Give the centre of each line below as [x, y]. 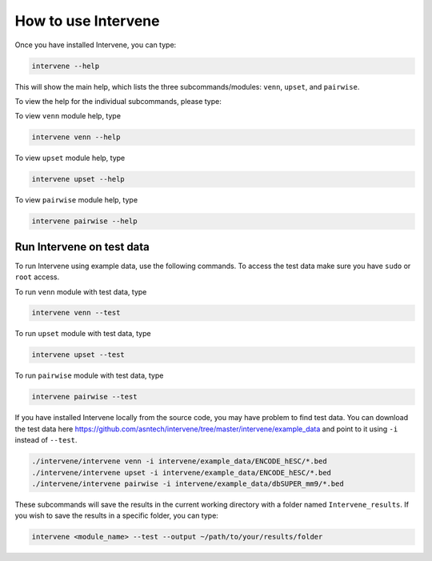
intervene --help [66, 66]
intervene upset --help [78, 179]
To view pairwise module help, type [76, 200]
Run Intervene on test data [82, 247]
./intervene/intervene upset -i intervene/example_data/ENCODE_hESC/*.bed [182, 473]
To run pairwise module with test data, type [89, 375]
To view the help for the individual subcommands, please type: [118, 101]
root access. [37, 277]
